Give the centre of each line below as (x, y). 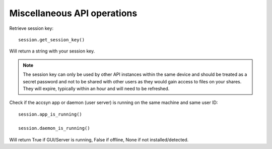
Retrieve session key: (31, 28)
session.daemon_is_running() (54, 128)
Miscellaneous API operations (73, 13)
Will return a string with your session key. (52, 51)
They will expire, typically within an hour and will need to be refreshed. (96, 88)
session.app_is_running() (50, 114)
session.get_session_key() (52, 40)
